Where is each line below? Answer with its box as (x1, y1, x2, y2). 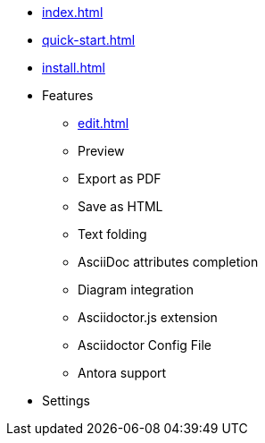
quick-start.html (42, 32, 136, 47)
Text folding (78, 226, 147, 242)
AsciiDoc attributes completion (78, 254, 259, 269)
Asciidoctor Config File (78, 337, 212, 353)
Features (42, 88, 94, 103)
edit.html (78, 115, 129, 131)
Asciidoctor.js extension (78, 310, 218, 325)
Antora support (78, 365, 167, 380)
